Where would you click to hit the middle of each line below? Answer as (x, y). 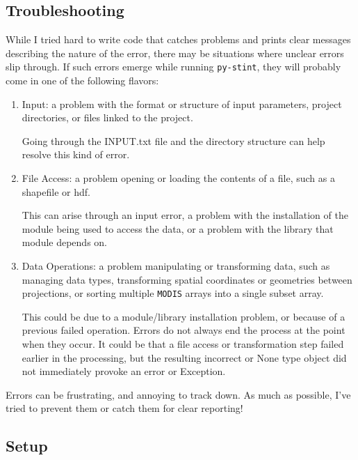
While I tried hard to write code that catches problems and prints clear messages (178, 39)
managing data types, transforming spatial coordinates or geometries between (187, 279)
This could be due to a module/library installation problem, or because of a (184, 316)
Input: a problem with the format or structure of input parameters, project (182, 103)
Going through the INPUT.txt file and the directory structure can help (173, 140)
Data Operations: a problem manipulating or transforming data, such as (176, 265)
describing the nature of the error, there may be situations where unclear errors (175, 53)
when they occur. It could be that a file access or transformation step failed (183, 344)
